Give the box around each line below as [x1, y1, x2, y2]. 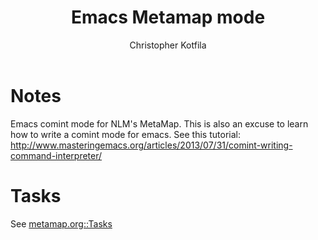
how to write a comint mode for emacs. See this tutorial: [10, 128, 241, 140]
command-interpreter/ [10, 149, 103, 161]
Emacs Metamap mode [70, 6, 266, 29]
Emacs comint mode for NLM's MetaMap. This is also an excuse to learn [10, 117, 309, 130]
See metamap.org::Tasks [10, 217, 113, 230]
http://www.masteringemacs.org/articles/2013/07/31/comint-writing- [10, 139, 293, 151]
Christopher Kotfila [129, 39, 207, 51]
